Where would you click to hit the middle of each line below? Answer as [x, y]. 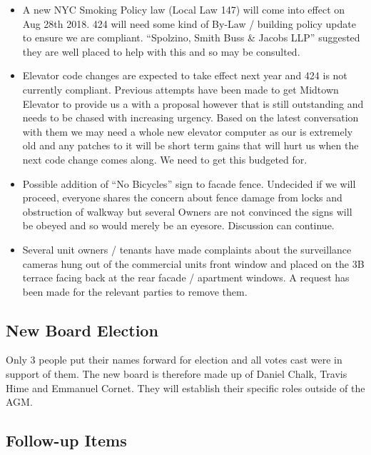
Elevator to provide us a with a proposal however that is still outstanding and [193, 103]
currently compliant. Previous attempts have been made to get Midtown [181, 89]
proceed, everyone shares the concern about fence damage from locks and [182, 197]
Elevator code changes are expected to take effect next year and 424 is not [185, 75]
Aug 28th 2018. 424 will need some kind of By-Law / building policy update [189, 23]
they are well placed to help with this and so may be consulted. [161, 51]
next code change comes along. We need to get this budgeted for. [165, 159]
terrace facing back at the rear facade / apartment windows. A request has [186, 277]
